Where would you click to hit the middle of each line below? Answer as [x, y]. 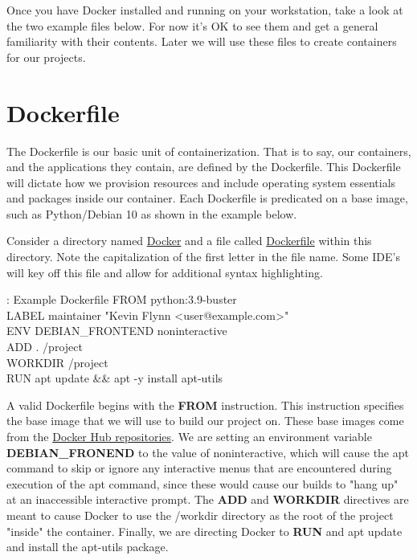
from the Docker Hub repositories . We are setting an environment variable [189, 436]
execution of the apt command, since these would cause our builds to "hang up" [202, 483]
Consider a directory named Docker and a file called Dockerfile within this [189, 241]
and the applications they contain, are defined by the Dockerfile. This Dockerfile [204, 167]
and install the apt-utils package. [88, 547]
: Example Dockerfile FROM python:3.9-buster [122, 299]
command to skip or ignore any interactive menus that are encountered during [199, 468]
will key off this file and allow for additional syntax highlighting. [165, 272]
